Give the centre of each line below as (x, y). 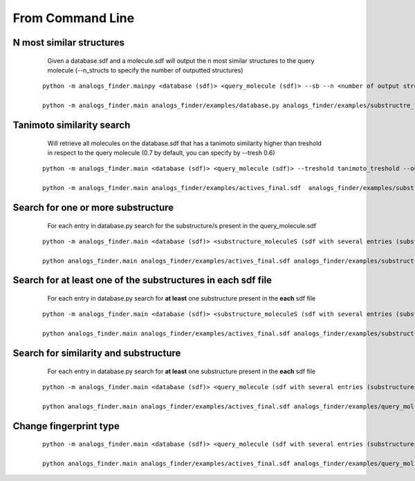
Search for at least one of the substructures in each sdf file (142, 280)
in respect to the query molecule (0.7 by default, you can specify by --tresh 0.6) (162, 153)
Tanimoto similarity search (72, 125)
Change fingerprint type (66, 426)
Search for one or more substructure (93, 207)
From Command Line (74, 18)
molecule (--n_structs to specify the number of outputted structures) (145, 70)
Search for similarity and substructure (97, 353)
